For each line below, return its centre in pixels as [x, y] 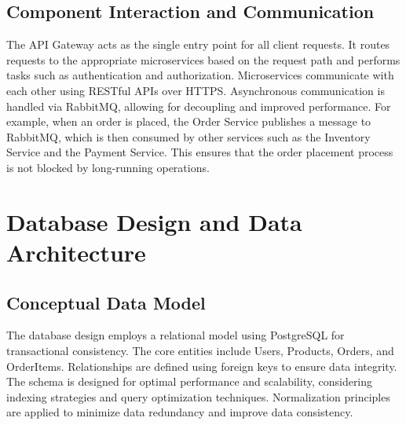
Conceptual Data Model [106, 302]
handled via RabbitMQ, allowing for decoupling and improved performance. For [199, 106]
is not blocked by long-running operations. [108, 167]
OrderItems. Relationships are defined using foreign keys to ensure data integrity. [202, 366]
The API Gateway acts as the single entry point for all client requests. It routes [198, 44]
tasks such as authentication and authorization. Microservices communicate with [200, 75]
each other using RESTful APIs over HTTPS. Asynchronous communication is [196, 90]
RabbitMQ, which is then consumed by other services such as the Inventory [188, 136]
